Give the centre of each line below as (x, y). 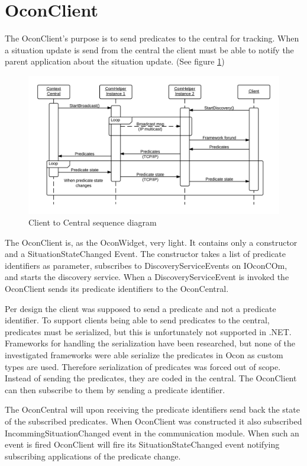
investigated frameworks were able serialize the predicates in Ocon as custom (144, 354)
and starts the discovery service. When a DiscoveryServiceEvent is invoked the (147, 277)
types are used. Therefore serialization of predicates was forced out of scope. (143, 366)
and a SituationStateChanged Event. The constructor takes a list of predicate (146, 254)
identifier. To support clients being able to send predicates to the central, (137, 320)
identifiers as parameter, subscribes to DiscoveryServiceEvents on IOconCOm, (146, 265)
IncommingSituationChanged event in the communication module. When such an (152, 433)
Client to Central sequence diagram (93, 222)
